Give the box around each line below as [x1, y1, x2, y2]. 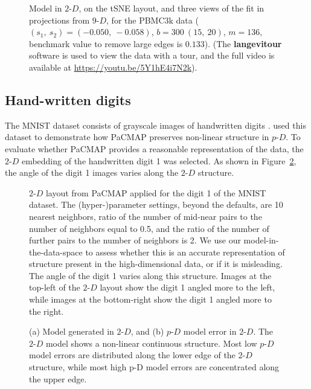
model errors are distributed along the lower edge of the [29, 349, 236, 361]
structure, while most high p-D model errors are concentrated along [29, 361, 280, 373]
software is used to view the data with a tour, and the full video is [29, 49, 275, 62]
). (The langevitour [204, 37, 282, 50]
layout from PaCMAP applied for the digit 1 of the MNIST [45, 186, 266, 199]
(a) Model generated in [29, 325, 114, 338]
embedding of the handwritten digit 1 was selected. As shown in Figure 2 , [21, 154, 297, 167]
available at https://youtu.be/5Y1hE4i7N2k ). [29, 60, 197, 73]
